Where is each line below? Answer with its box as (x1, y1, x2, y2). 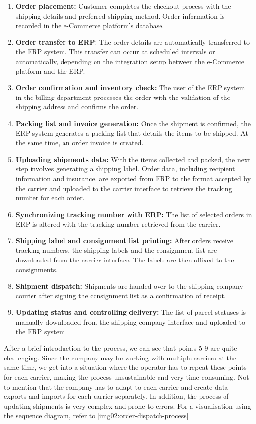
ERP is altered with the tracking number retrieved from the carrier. (15, 219, 221, 229)
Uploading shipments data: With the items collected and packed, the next (15, 154, 251, 164)
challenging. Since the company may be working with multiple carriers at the (4, 352, 236, 362)
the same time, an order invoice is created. (15, 137, 144, 148)
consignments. (15, 264, 58, 274)
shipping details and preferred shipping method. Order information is (15, 10, 224, 21)
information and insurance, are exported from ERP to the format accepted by (15, 173, 251, 183)
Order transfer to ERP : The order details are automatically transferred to (15, 36, 250, 47)
